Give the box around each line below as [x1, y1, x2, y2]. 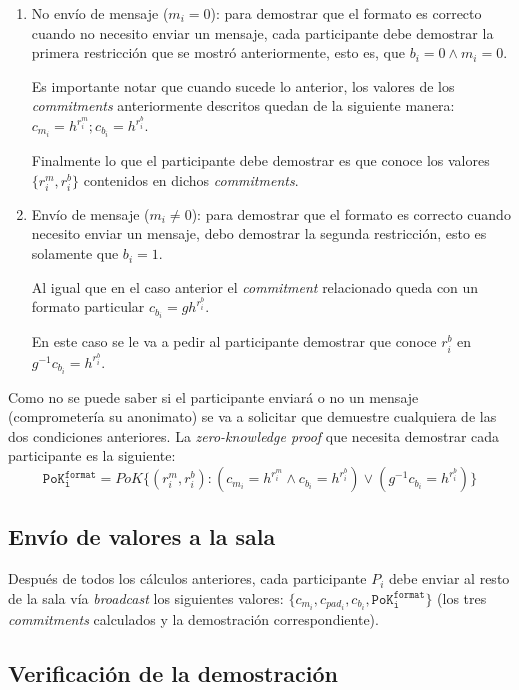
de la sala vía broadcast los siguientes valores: [8, 587, 284, 608]
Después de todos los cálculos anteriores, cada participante [8, 568, 367, 589]
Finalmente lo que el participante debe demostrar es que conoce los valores [31, 150, 490, 171]
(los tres [437, 587, 487, 608]
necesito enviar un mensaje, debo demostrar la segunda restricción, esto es [31, 223, 487, 244]
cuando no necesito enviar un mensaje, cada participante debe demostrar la [31, 22, 494, 43]
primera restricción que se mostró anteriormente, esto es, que [31, 42, 405, 63]
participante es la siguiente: [8, 445, 176, 466]
